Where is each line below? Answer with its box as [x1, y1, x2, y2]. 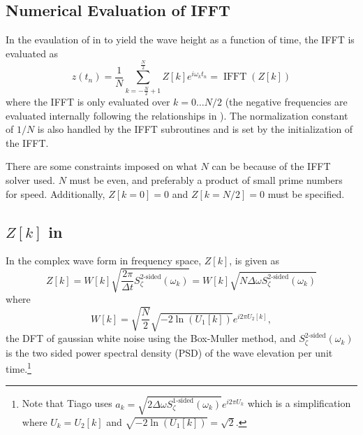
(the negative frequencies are [225, 94, 348, 108]
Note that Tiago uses [22, 396, 112, 411]
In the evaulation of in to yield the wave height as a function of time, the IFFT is [6, 32, 355, 47]
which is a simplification [247, 396, 351, 411]
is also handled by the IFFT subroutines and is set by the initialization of [37, 122, 353, 136]
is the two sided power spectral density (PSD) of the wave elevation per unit [6, 345, 333, 359]
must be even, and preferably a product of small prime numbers [69, 172, 343, 187]
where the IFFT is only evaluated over [6, 94, 170, 108]
